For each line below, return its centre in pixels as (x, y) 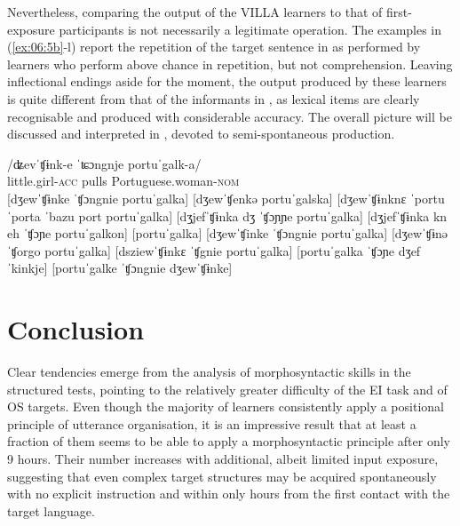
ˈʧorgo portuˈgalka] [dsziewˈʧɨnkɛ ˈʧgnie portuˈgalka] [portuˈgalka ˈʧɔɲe (201, 250)
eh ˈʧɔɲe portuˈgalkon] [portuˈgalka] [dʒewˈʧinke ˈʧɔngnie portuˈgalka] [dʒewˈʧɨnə (228, 233)
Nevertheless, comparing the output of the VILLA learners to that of (195, 12)
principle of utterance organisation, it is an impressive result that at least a (212, 423)
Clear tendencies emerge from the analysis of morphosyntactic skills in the (209, 372)
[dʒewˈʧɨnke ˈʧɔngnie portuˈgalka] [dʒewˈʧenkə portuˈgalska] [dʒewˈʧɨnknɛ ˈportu (226, 198)
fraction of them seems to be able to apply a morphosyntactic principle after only (229, 441)
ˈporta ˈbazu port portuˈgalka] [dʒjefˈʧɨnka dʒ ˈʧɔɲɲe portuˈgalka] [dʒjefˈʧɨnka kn (227, 215)
